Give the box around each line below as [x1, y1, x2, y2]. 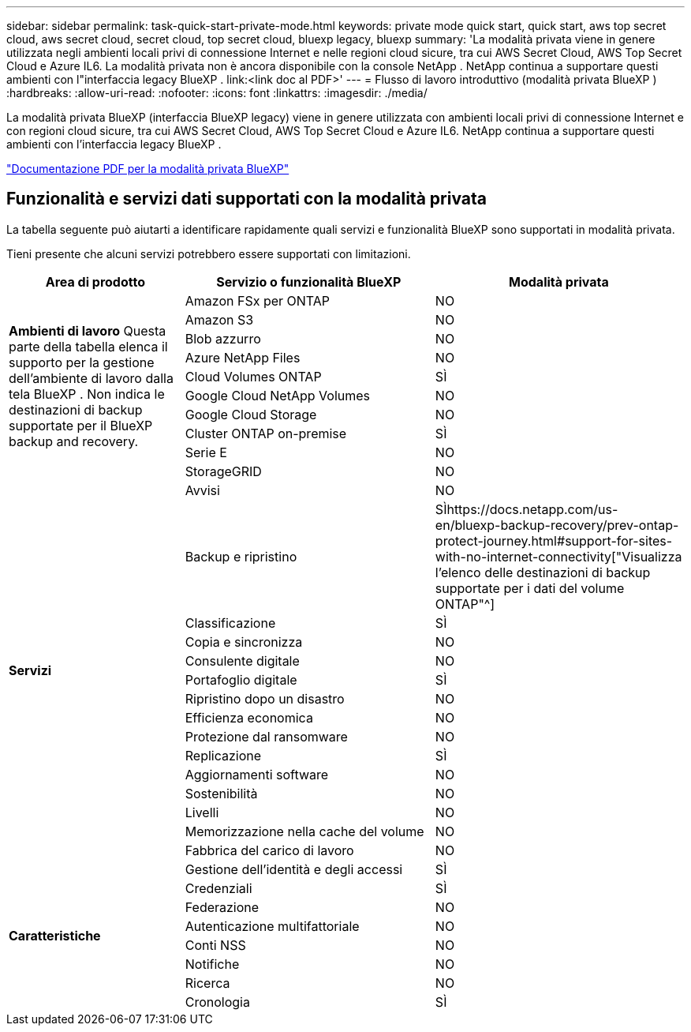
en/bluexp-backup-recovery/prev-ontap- [435, 516, 679, 533]
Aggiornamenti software [185, 766, 329, 782]
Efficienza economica [185, 709, 313, 726]
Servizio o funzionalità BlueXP [216, 273, 402, 290]
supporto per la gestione [9, 354, 155, 370]
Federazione [185, 899, 260, 915]
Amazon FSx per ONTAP [185, 292, 331, 309]
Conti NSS [185, 936, 246, 953]
